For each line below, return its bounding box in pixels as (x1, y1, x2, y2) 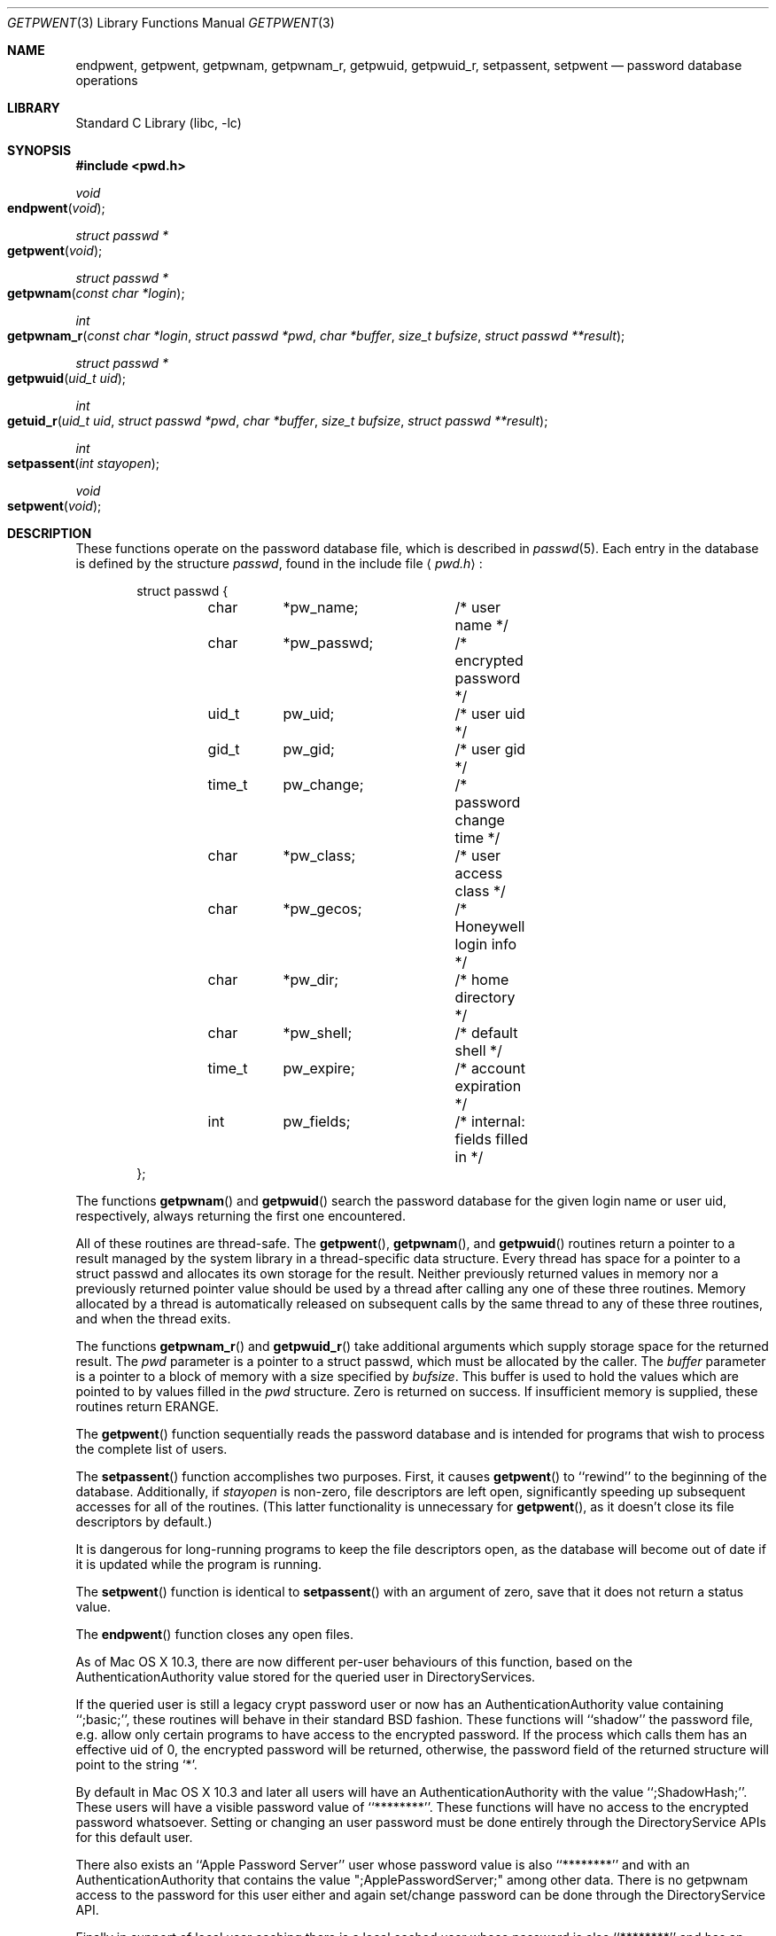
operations (75, 73, 138, 88)
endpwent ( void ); (7, 200, 105, 215)
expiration (454, 1077, 522, 1095)
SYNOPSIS (7, 143, 72, 158)
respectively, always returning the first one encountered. (75, 1208, 406, 1223)
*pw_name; (283, 598, 359, 616)
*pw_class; (283, 847, 356, 864)
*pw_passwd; (283, 634, 374, 652)
